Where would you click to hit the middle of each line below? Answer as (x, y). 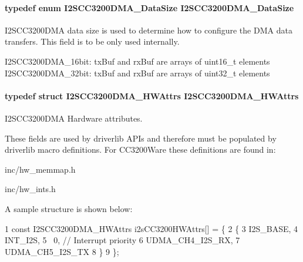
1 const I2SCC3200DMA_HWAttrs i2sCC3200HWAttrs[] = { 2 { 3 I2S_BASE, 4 (151, 228)
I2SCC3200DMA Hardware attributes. (74, 118)
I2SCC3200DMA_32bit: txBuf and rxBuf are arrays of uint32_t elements (137, 73)
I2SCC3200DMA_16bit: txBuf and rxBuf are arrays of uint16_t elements (137, 61)
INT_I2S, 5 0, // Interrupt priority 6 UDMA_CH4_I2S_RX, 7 (122, 240)
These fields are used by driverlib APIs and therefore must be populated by (141, 138)
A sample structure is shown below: (69, 208)
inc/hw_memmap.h (40, 169)
